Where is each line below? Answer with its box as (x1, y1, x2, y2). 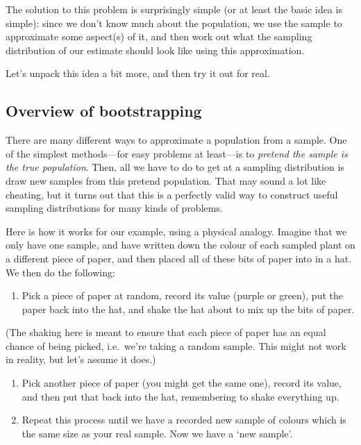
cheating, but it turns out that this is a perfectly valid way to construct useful (6, 187, 338, 201)
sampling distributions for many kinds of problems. (6, 201, 223, 215)
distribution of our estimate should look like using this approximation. (6, 42, 305, 57)
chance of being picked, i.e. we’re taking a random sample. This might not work (6, 338, 346, 353)
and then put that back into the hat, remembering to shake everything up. (22, 389, 339, 403)
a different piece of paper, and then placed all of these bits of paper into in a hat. (6, 251, 352, 265)
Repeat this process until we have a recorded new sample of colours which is (22, 412, 346, 427)
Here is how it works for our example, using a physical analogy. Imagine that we (6, 224, 347, 238)
